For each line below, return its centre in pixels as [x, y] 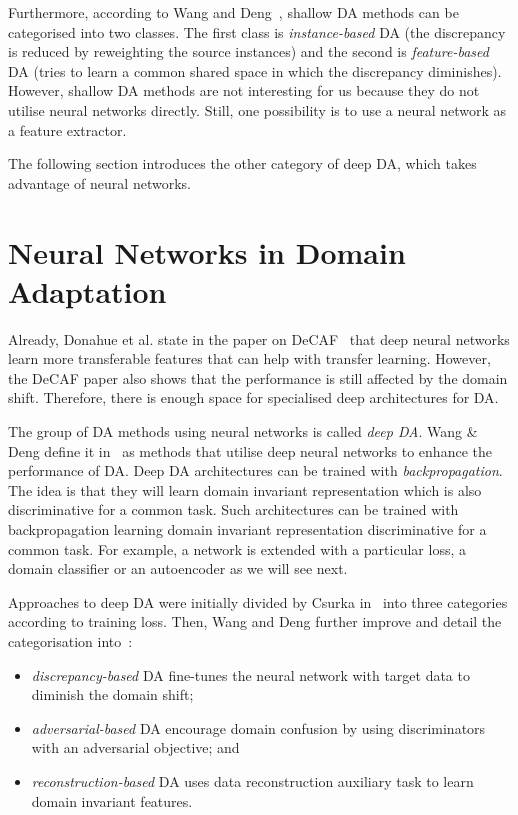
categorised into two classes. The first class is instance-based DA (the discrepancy [257, 31]
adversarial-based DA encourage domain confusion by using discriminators [258, 727]
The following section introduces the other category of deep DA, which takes [242, 163]
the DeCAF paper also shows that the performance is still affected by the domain [258, 377]
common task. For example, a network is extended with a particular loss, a [237, 548]
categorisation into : [70, 640]
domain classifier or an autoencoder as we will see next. [178, 568]
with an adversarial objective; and [135, 747]
